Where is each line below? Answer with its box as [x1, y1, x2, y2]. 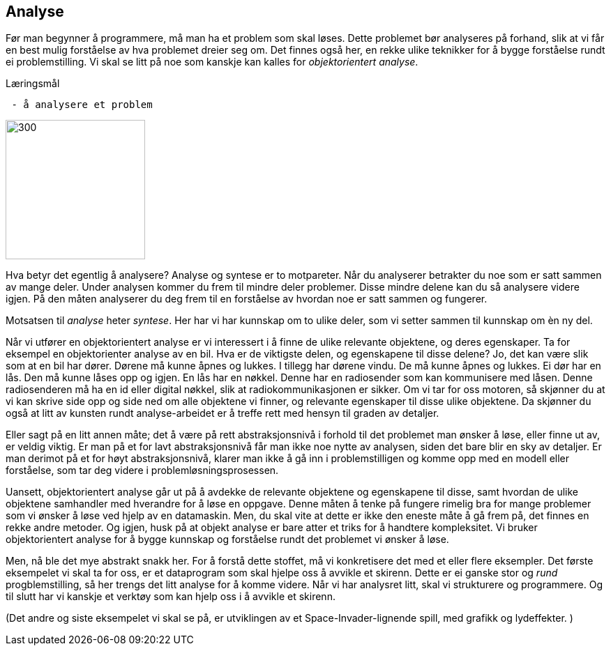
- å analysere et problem [11, 99, 153, 111]
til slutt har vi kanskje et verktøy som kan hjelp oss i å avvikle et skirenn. [6, 590, 335, 603]
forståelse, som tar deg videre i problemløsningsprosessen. [6, 464, 279, 477]
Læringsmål [6, 77, 60, 90]
